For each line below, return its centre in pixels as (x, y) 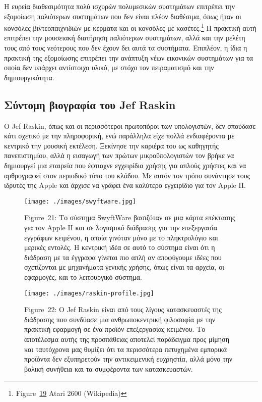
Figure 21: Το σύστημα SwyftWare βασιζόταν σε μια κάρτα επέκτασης (130, 217)
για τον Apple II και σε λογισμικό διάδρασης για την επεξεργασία (121, 228)
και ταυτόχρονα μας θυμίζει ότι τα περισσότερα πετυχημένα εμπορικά (125, 349)
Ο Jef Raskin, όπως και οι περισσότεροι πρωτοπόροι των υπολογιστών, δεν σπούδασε (130, 125)
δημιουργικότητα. (29, 77)
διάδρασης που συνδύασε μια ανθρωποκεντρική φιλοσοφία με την (120, 319)
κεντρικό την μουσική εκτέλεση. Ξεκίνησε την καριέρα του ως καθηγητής (111, 145)
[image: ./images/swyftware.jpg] (80, 201)
